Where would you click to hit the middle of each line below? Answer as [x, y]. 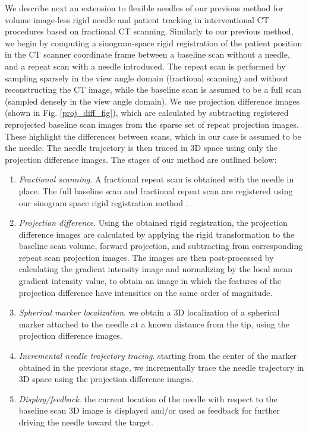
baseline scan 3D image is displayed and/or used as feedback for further [149, 410]
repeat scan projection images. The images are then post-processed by [146, 257]
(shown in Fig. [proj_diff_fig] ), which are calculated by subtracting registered [147, 113]
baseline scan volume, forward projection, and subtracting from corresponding [161, 246]
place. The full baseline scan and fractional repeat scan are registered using [156, 190]
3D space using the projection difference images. [106, 379]
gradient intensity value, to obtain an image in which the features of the [150, 281]
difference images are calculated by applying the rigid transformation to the [157, 234]
